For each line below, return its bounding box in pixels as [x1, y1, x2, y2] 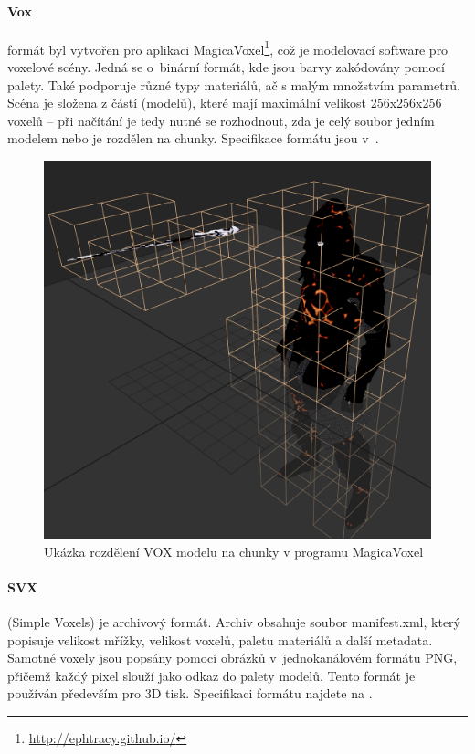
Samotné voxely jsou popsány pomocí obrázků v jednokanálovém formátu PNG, [7, 648, 458, 667]
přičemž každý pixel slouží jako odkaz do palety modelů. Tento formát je [7, 665, 416, 685]
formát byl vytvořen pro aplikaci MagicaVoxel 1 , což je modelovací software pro [7, 37, 449, 58]
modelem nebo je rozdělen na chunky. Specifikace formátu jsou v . [7, 129, 379, 148]
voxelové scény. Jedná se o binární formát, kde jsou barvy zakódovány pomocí [7, 58, 445, 77]
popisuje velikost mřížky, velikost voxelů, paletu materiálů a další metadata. [7, 630, 433, 649]
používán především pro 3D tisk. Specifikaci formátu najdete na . [7, 684, 373, 703]
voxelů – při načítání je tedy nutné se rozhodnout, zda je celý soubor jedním [7, 110, 435, 130]
